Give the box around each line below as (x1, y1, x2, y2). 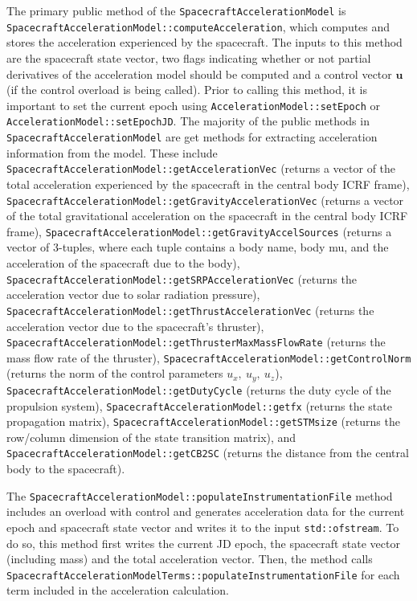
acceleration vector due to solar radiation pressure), (6, 286, 260, 303)
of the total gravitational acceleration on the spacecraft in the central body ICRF (6, 207, 408, 224)
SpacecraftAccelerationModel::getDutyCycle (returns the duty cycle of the (6, 381, 391, 398)
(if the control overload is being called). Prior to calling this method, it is (6, 81, 367, 98)
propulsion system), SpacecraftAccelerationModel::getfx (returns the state (6, 397, 392, 414)
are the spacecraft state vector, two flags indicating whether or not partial (6, 49, 371, 66)
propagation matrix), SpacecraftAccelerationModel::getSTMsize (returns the (6, 413, 400, 430)
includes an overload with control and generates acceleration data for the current (6, 503, 405, 520)
